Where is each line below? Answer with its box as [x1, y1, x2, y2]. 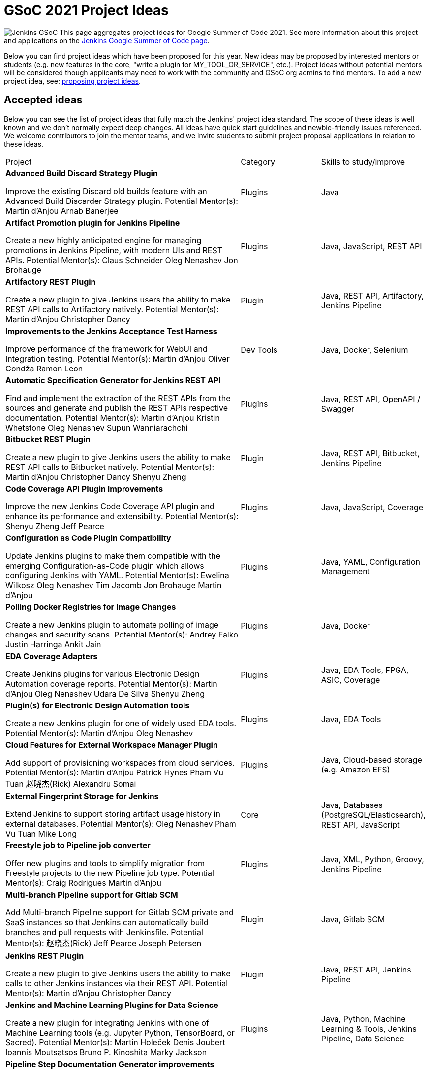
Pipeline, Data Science [321, 1033, 404, 1043]
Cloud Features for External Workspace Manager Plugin [5, 739, 218, 750]
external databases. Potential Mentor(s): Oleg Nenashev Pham [5, 818, 236, 829]
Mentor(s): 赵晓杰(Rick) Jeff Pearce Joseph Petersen [5, 938, 202, 948]
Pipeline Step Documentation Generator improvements [5, 1059, 214, 1069]
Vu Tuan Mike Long [5, 828, 77, 838]
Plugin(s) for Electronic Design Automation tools [5, 700, 190, 710]
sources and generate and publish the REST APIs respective [5, 402, 228, 413]
